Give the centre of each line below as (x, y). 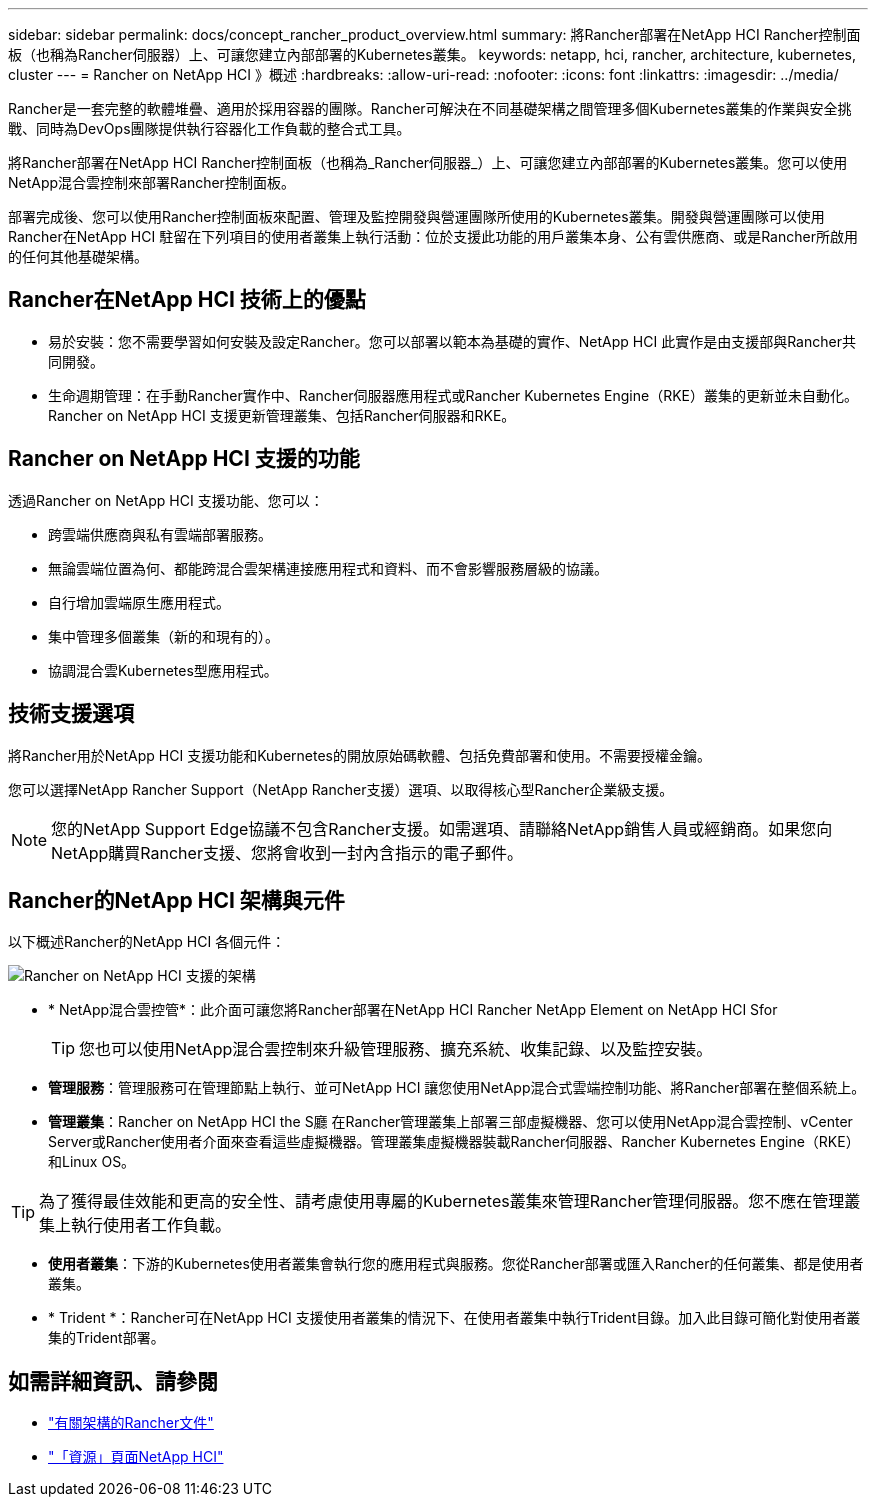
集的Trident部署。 (106, 1338)
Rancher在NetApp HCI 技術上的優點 (187, 300)
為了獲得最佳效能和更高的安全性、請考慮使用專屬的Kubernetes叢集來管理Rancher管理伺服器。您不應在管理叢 (450, 1201)
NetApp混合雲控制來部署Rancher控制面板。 (151, 182)
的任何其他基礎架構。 (78, 256)
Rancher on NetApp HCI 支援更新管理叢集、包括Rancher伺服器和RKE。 (282, 415)
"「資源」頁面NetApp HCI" (136, 1457)
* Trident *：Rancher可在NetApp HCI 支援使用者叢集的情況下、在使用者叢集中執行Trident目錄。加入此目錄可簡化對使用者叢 (454, 1318)
